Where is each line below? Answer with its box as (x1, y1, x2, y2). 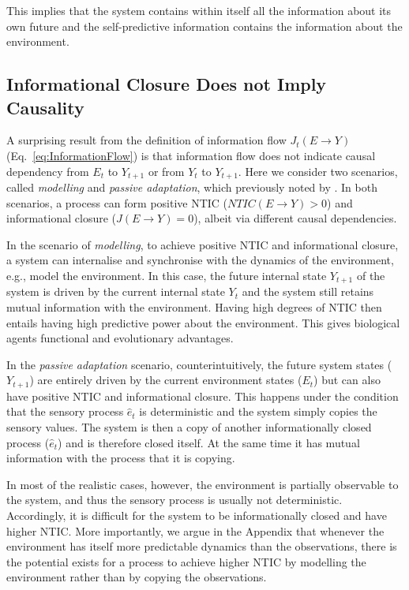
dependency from (6, 162, 89, 179)
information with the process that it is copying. (6, 450, 235, 466)
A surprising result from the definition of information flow (6, 132, 287, 148)
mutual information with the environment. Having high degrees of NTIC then (6, 299, 382, 316)
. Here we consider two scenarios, (238, 162, 398, 179)
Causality (6, 95, 84, 119)
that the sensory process (6, 403, 124, 420)
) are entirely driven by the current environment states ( (29, 372, 302, 388)
